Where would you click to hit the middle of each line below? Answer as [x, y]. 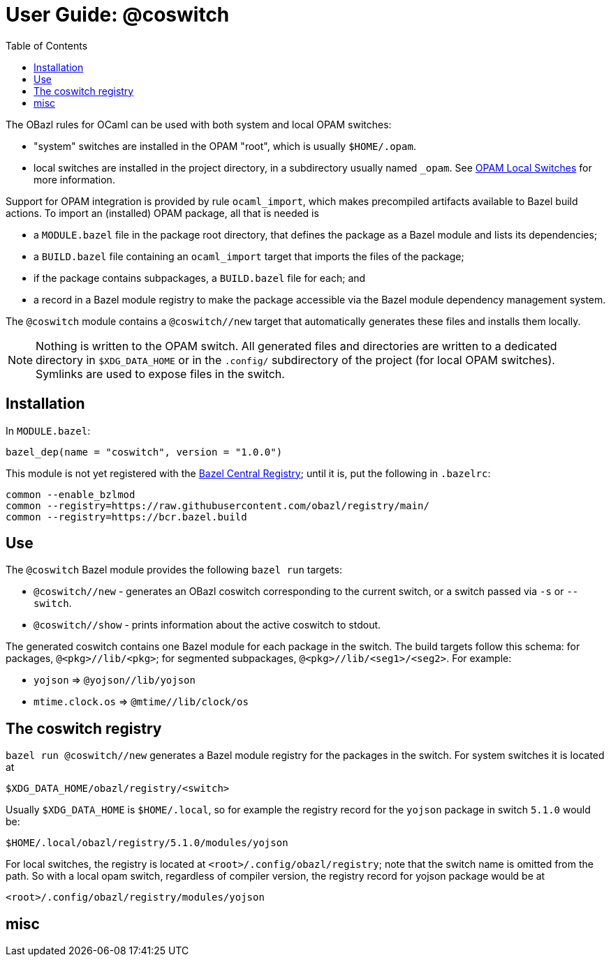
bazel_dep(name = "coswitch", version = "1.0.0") [144, 452]
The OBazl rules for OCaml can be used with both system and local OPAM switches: [199, 124]
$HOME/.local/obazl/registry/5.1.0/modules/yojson [147, 843]
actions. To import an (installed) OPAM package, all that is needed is [162, 213]
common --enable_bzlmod [71, 494]
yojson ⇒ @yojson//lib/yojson [115, 680]
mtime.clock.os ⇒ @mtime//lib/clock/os [141, 702]
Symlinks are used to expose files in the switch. [160, 374]
